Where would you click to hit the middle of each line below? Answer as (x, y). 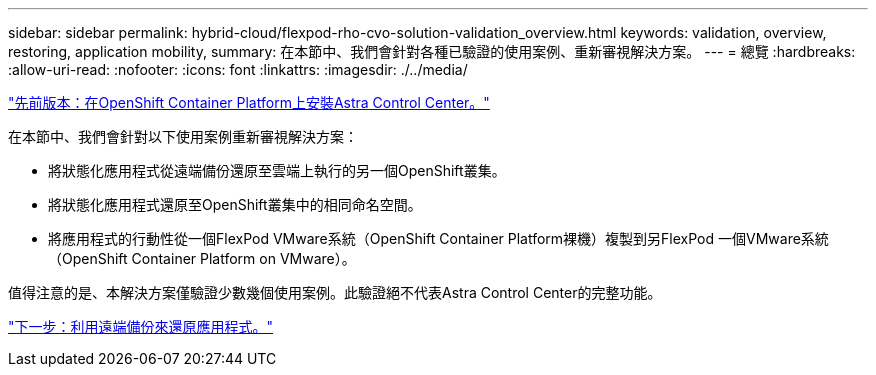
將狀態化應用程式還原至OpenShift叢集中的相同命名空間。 (235, 204)
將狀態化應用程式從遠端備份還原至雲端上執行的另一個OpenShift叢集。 (277, 170)
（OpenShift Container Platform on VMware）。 (202, 258)
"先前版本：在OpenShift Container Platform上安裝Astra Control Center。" (249, 102)
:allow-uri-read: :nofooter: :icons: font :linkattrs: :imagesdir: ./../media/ (238, 69)
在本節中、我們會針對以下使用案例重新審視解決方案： (183, 136)
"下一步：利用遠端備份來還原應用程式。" (141, 326)
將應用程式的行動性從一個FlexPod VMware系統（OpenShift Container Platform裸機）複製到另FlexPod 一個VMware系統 (438, 238)
